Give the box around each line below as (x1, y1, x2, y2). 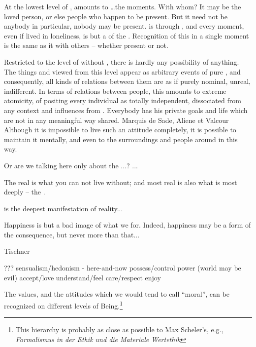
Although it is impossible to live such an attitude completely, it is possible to (4, 124, 236, 135)
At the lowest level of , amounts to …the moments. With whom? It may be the (4, 1, 241, 11)
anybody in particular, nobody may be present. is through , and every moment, (4, 21, 244, 31)
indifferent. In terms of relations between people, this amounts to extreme (4, 85, 226, 96)
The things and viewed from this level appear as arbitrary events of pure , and (4, 66, 241, 77)
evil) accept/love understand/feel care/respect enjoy (4, 272, 161, 282)
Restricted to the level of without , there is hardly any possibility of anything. (4, 56, 239, 67)
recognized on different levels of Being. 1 (4, 299, 123, 310)
